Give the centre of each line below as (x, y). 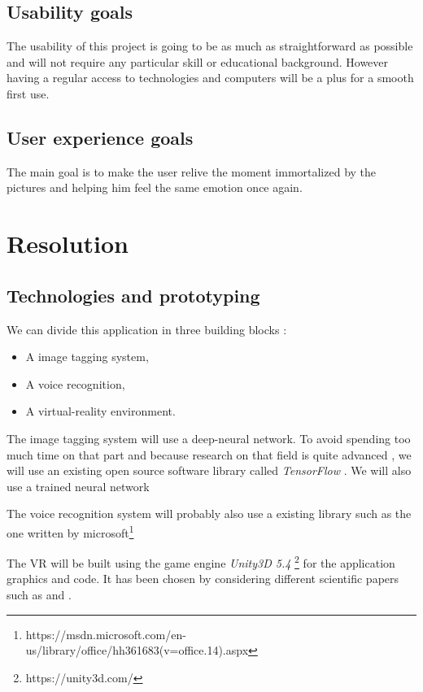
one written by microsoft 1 (70, 531)
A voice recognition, (75, 383)
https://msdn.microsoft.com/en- (106, 634)
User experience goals (100, 137)
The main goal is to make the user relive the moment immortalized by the (192, 171)
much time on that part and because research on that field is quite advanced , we (209, 454)
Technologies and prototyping (133, 295)
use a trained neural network (78, 486)
